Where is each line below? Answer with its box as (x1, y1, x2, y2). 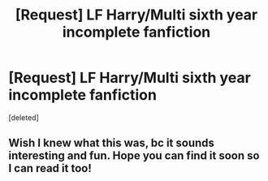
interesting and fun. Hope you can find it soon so (8, 149, 260, 163)
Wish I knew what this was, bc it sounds (8, 136, 215, 150)
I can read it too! (8, 162, 92, 175)
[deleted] (8, 112, 39, 123)
